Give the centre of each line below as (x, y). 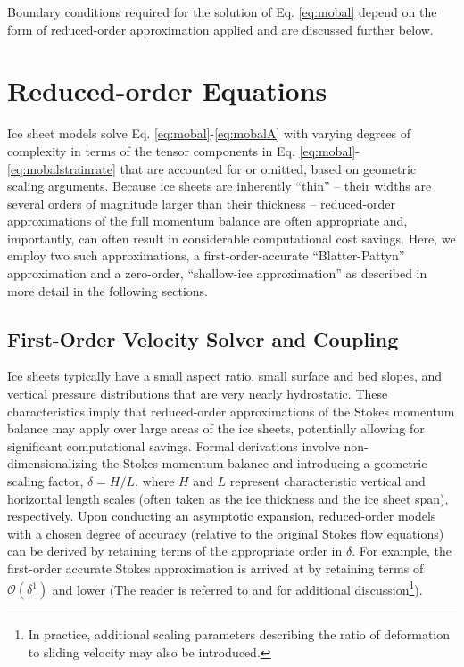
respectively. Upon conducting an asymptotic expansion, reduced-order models (222, 516)
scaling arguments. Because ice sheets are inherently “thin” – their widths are (220, 186)
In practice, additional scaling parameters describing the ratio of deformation (239, 634)
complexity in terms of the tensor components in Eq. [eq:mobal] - (183, 150)
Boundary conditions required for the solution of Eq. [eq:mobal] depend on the (222, 12)
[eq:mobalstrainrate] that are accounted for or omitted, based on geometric (212, 168)
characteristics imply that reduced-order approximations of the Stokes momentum (231, 411)
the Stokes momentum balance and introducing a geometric (264, 463)
